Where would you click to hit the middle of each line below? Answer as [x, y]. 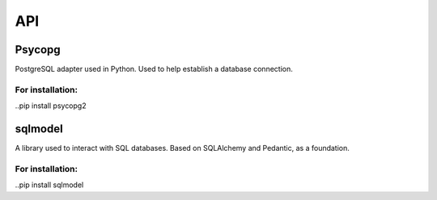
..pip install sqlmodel [49, 185]
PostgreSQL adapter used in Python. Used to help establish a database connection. [154, 69]
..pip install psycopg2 [51, 106]
